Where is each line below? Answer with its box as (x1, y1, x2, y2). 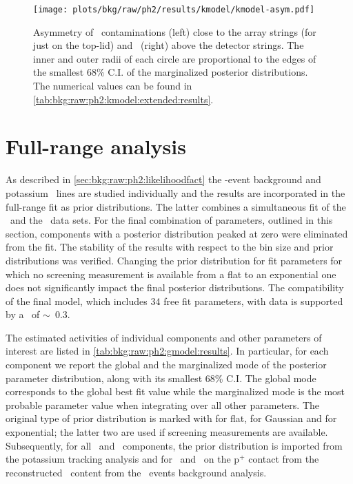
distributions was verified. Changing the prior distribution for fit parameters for (6, 253, 343, 267)
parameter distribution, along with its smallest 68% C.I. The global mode (6, 370, 316, 385)
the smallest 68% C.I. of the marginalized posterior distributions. (33, 65, 308, 79)
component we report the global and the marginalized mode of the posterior (6, 357, 327, 372)
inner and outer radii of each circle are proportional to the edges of (33, 51, 316, 65)
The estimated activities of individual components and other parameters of (6, 330, 322, 344)
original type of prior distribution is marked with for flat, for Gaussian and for (6, 411, 337, 425)
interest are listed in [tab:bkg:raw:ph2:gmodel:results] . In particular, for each (6, 344, 329, 358)
